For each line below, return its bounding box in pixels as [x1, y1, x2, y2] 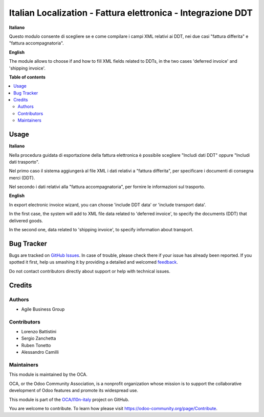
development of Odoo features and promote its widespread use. [9, 388, 138, 393]
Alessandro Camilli [21, 349, 59, 355]
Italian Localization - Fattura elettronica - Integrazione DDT [9, 7, 253, 18]
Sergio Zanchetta [21, 336, 56, 342]
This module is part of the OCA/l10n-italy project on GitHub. [9, 396, 130, 402]
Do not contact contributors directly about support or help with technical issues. [9, 268, 171, 274]
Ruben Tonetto [21, 342, 51, 348]
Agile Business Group [21, 306, 65, 312]
